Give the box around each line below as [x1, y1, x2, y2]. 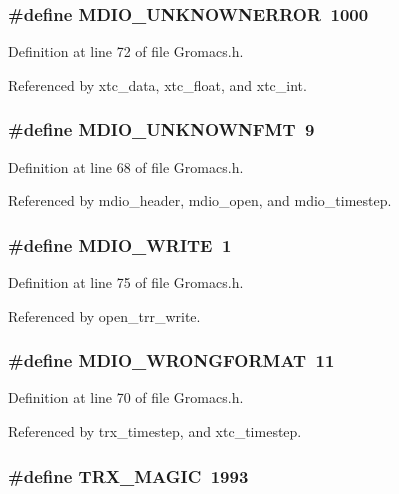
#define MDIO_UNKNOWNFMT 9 [8, 117, 315, 142]
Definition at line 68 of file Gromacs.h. [8, 156, 244, 177]
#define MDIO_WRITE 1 [8, 232, 232, 257]
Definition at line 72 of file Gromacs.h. [8, 41, 244, 62]
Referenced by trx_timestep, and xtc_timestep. [8, 421, 302, 442]
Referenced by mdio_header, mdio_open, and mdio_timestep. [8, 190, 392, 211]
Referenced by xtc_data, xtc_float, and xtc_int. [8, 74, 307, 95]
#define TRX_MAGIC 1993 [8, 463, 249, 488]
